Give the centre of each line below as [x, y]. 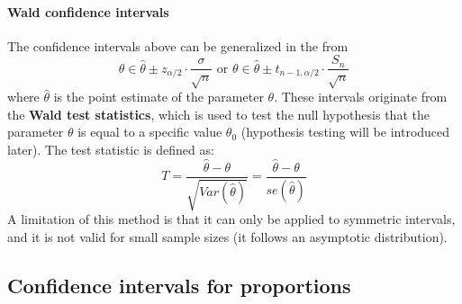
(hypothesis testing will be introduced [345, 132]
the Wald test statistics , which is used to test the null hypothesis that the [218, 114]
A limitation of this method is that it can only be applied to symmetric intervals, [231, 219]
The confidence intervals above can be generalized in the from [178, 45]
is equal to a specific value [150, 132]
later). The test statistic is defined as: [111, 149]
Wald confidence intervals [88, 11]
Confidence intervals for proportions [179, 285]
